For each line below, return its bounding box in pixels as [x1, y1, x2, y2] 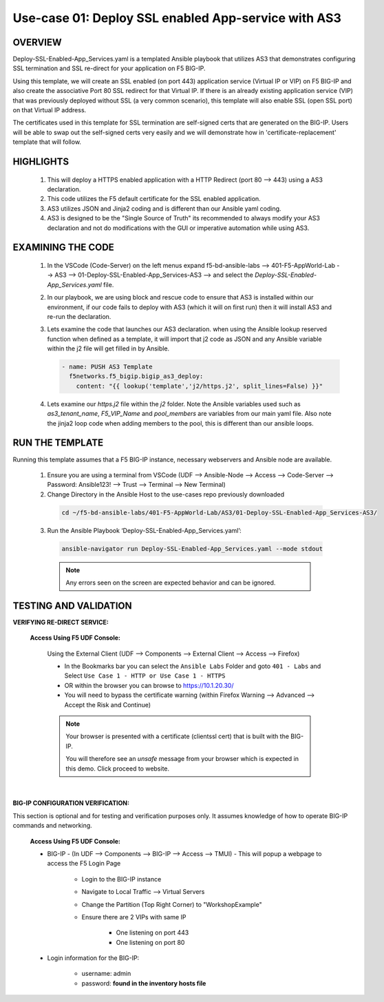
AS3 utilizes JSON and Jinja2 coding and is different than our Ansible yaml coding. [47, 204, 281, 213]
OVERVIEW [12, 36, 62, 48]
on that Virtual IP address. [12, 106, 87, 114]
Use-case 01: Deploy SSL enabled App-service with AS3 [12, 10, 342, 25]
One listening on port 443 [116, 928, 189, 937]
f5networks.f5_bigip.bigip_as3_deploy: [69, 373, 204, 380]
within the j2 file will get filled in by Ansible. [47, 344, 170, 353]
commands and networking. [12, 822, 92, 830]
